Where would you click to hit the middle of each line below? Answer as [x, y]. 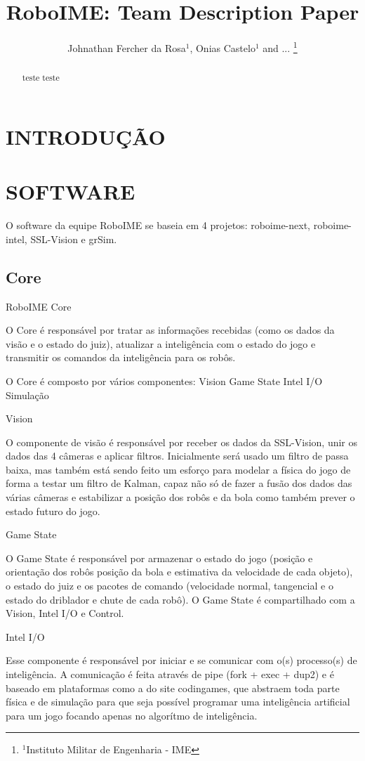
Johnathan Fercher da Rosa [127, 47]
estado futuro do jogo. [53, 510]
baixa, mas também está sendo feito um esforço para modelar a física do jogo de [178, 469]
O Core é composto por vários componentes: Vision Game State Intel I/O [164, 380]
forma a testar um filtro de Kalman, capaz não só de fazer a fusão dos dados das [179, 483]
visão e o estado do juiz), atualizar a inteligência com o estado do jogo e [161, 343]
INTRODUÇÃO [86, 136]
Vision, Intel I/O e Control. [65, 613]
